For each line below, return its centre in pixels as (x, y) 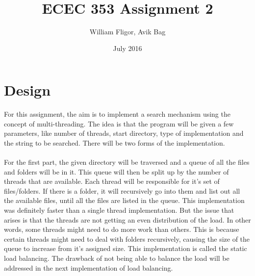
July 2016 (127, 48)
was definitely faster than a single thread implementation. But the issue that (119, 210)
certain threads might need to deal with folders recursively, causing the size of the (127, 238)
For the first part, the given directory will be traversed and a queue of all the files (127, 162)
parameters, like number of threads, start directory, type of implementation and (124, 133)
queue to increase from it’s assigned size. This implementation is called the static (126, 248)
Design (27, 90)
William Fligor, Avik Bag (127, 32)
